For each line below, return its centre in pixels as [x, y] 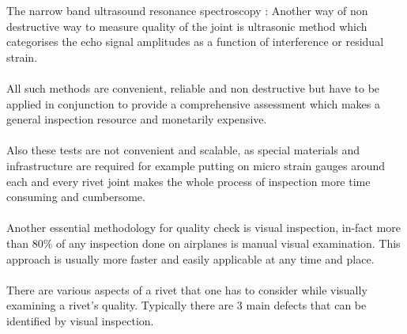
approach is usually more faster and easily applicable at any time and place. [190, 258]
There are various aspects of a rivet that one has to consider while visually [187, 289]
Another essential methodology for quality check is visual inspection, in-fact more [204, 228]
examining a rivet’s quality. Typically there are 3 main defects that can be [187, 305]
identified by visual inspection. [80, 320]
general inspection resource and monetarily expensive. [137, 119]
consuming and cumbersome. [76, 197]
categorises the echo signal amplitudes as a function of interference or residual [195, 42]
